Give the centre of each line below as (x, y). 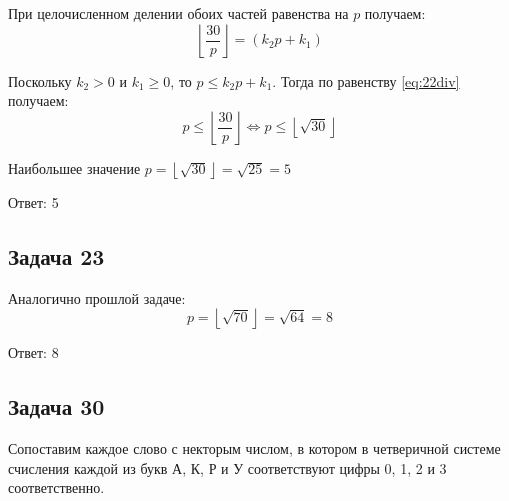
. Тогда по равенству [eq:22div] (366, 80)
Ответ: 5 (33, 201)
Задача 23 (56, 255)
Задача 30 (56, 406)
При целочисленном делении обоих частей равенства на (178, 13)
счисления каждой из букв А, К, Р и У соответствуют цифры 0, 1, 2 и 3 (227, 467)
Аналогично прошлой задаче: (97, 297)
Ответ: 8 (33, 352)
